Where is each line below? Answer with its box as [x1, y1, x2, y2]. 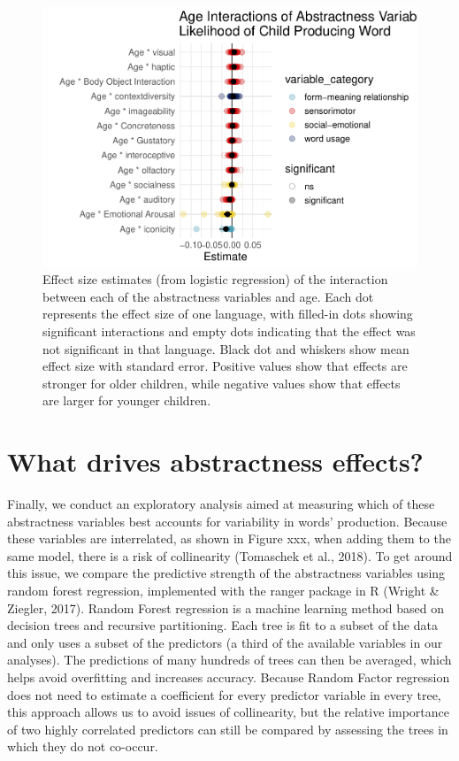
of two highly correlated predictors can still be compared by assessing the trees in [7, 719, 448, 738]
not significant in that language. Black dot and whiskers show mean [42, 339, 409, 357]
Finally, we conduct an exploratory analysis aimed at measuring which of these [7, 495, 435, 512]
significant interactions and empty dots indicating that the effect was [42, 321, 416, 340]
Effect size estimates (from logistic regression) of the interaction [42, 270, 388, 288]
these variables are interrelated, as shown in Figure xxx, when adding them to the [7, 529, 451, 548]
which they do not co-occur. [7, 737, 158, 756]
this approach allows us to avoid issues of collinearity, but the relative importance [7, 703, 449, 721]
